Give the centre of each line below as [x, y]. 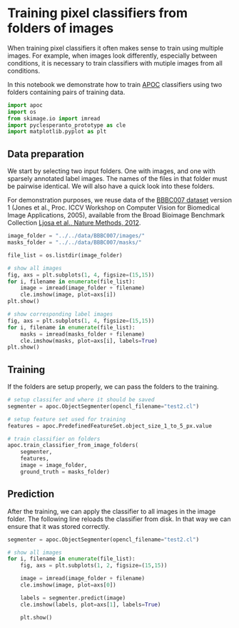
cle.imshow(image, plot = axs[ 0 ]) [68, 585]
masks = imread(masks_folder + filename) [82, 334]
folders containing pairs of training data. [66, 92]
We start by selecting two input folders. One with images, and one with [111, 171]
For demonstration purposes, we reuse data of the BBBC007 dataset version [119, 200]
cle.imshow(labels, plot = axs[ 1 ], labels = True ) [91, 604]
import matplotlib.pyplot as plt [57, 132]
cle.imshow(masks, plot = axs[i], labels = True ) [89, 341]
